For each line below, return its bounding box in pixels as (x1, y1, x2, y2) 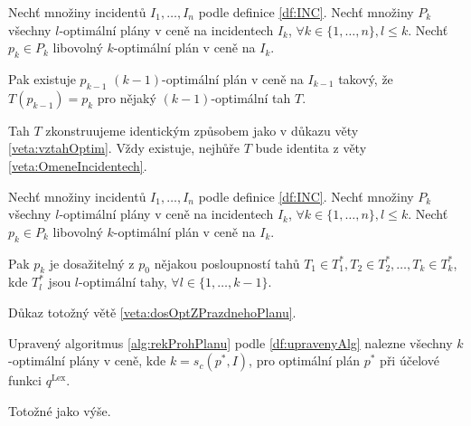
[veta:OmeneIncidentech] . (8, 156, 147, 175)
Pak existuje (8, 69, 76, 88)
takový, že (338, 69, 393, 88)
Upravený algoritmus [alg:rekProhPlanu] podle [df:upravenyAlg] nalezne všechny (8, 333, 453, 352)
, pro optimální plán (249, 351, 361, 370)
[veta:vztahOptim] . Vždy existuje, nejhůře (8, 138, 240, 157)
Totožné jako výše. (8, 401, 111, 420)
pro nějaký (97, 88, 156, 107)
